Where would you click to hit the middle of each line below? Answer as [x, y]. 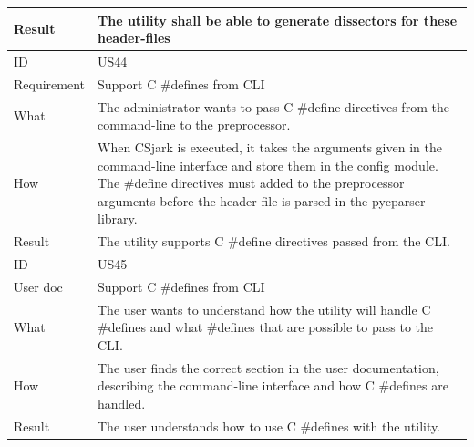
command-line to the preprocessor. [194, 125]
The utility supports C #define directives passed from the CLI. [274, 241]
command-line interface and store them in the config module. [268, 165]
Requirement [50, 83]
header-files [134, 38]
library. [118, 218]
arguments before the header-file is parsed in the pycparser [262, 200]
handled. [122, 404]
